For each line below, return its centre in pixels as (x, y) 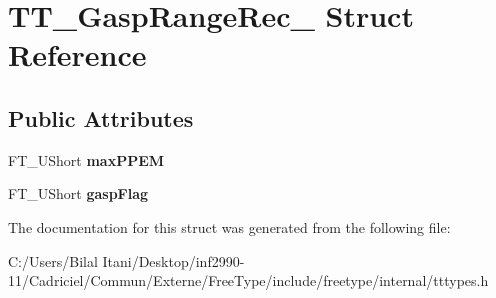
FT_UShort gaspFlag (78, 193)
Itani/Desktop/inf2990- (173, 260)
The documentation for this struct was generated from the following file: (229, 226)
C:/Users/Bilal (53, 260)
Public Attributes (101, 117)
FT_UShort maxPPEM (86, 159)
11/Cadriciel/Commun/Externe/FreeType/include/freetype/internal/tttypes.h (248, 280)
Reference (77, 54)
